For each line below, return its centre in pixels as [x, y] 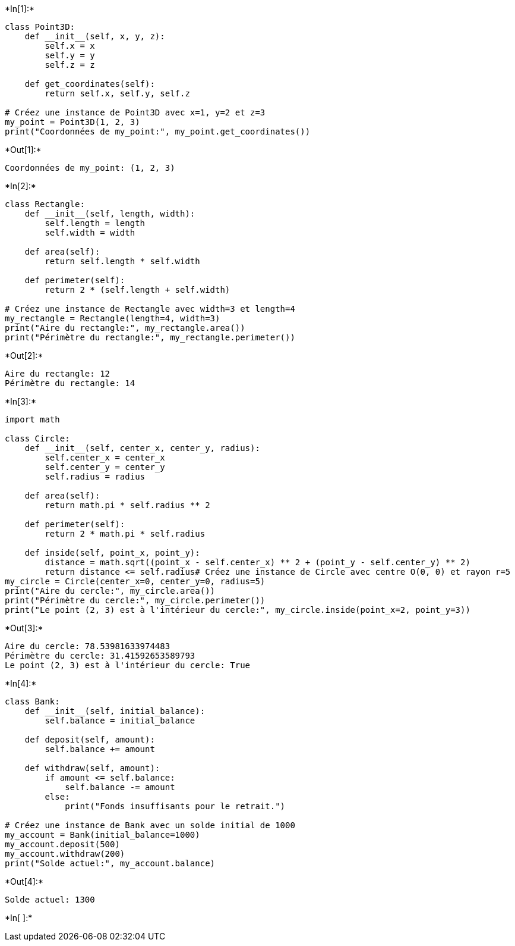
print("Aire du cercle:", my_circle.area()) [110, 591]
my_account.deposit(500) [62, 844]
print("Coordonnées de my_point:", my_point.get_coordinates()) [158, 131]
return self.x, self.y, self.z [117, 93]
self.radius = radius [95, 477]
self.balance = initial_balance [120, 721]
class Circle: [37, 438]
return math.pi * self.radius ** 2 [127, 505]
